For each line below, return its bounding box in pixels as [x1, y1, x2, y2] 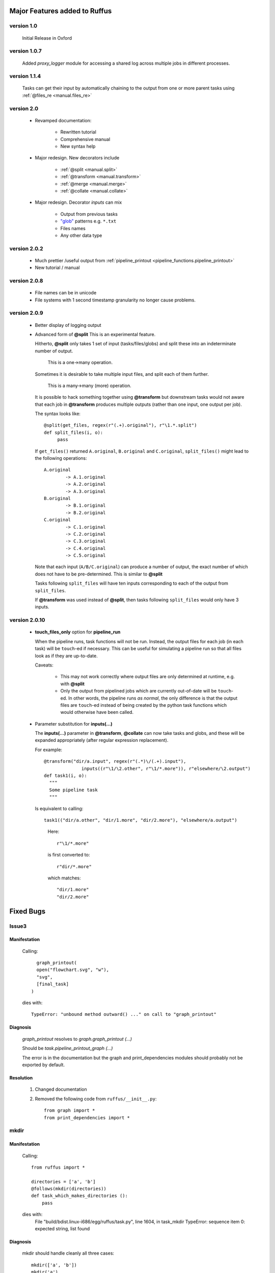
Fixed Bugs [9, 907, 46, 916]
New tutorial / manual [35, 265, 80, 271]
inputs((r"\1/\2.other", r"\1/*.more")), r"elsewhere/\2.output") [81, 765, 251, 771]
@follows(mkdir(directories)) [31, 1186, 107, 1192]
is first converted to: [47, 852, 90, 858]
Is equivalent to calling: [35, 805, 84, 812]
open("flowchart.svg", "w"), [36, 967, 109, 973]
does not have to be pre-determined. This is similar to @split [35, 571, 163, 577]
